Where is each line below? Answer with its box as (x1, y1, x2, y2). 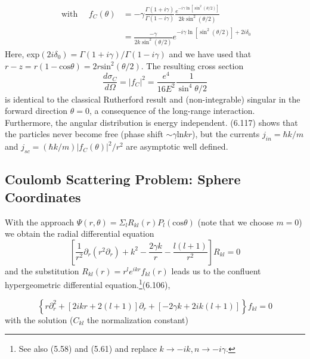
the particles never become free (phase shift (5, 128, 163, 140)
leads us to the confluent (171, 264, 261, 277)
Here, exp (5, 48, 40, 60)
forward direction (5, 104, 68, 117)
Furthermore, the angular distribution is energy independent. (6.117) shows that (5, 116, 298, 128)
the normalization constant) (86, 313, 188, 326)
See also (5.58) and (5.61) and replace (18, 342, 157, 355)
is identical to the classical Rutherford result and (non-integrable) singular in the (5, 92, 300, 105)
